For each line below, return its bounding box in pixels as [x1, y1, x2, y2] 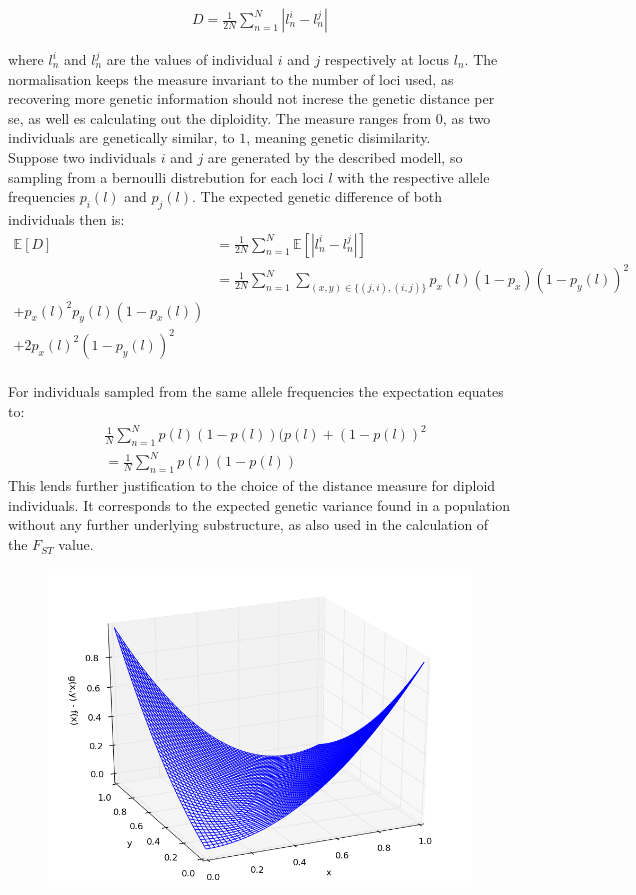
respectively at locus [324, 49, 450, 70]
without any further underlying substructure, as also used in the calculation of [8, 514, 489, 535]
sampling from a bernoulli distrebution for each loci [8, 166, 324, 187]
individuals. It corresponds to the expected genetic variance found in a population [8, 494, 511, 515]
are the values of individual [106, 49, 273, 70]
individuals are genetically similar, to [8, 127, 235, 148]
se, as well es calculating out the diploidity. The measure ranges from [8, 107, 432, 128]
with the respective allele [337, 166, 490, 187]
